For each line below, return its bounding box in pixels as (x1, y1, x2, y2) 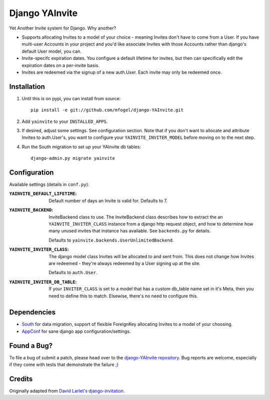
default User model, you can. (21, 48, 82, 54)
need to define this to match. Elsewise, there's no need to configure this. (48, 293, 198, 299)
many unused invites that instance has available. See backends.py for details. (48, 228, 211, 234)
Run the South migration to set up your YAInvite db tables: (21, 143, 141, 150)
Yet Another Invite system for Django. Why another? (9, 25, 116, 31)
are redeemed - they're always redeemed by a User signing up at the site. (48, 260, 201, 266)
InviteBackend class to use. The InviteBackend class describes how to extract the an (48, 214, 223, 220)
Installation (9, 82, 45, 91)
